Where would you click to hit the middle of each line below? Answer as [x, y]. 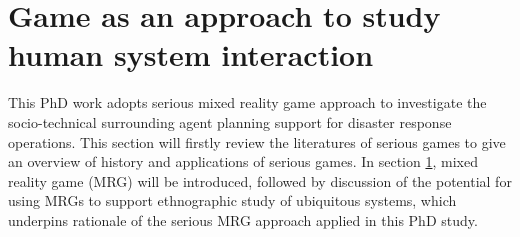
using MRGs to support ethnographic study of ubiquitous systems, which [232, 200]
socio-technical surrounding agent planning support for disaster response [230, 121]
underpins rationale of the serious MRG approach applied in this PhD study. [243, 219]
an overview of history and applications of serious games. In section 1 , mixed [243, 161]
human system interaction [191, 54]
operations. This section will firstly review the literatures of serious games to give [257, 141]
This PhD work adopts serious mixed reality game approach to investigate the [247, 102]
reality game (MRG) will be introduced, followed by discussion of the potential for [260, 180]
